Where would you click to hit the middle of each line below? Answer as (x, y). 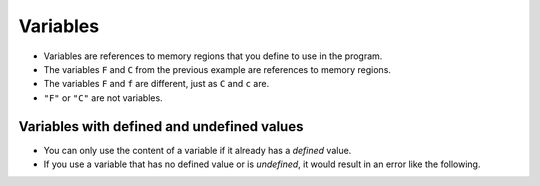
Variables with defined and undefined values (161, 126)
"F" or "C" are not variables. (103, 97)
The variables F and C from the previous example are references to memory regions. (217, 69)
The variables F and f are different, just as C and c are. (156, 84)
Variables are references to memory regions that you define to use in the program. (213, 56)
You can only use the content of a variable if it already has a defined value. (197, 150)
